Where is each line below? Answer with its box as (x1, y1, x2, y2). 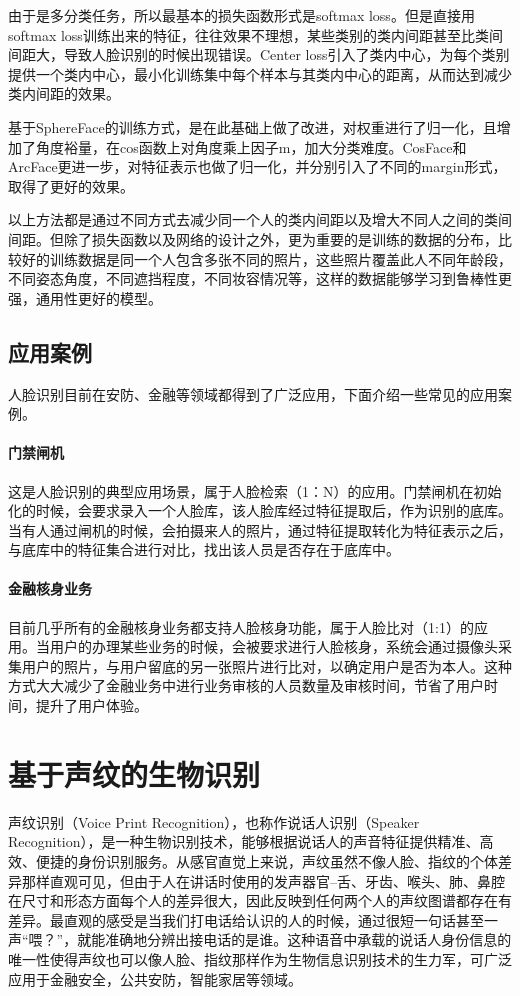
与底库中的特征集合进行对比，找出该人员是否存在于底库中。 (8, 539, 400, 560)
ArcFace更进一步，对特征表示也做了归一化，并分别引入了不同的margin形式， (8, 156, 507, 177)
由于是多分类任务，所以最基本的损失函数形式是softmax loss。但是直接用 (8, 5, 475, 25)
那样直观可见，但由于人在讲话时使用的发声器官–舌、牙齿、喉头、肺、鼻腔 (21, 870, 505, 891)
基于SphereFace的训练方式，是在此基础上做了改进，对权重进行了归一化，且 (8, 116, 497, 137)
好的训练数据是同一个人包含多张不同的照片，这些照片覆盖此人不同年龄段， (21, 248, 512, 269)
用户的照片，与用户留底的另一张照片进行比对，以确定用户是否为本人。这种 (21, 655, 512, 676)
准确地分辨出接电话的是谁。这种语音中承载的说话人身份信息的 (105, 929, 512, 950)
